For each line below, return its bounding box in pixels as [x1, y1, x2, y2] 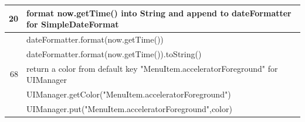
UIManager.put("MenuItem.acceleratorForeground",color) [26, 102, 232, 114]
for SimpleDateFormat [26, 18, 119, 30]
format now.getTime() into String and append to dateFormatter [26, 6, 292, 19]
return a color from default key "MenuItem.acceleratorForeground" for [26, 62, 278, 74]
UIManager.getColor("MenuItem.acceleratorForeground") [26, 88, 231, 100]
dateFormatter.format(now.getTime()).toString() [26, 47, 202, 60]
